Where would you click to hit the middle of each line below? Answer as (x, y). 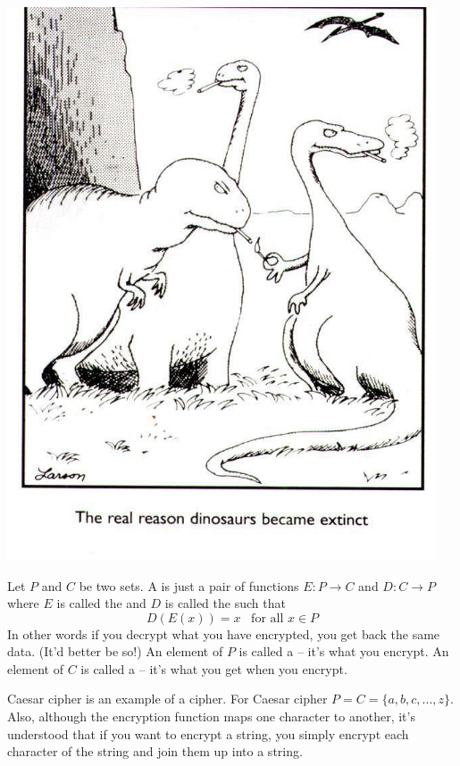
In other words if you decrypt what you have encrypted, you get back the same (224, 633)
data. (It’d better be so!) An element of (115, 651)
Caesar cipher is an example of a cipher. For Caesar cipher (167, 699)
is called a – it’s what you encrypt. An (344, 651)
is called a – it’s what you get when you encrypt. (214, 668)
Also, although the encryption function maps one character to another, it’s (211, 716)
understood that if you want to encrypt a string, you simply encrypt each (208, 733)
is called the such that (225, 603)
